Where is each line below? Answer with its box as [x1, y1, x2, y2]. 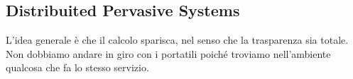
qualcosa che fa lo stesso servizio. [6, 60, 149, 75]
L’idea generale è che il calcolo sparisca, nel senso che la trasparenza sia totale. [6, 32, 349, 47]
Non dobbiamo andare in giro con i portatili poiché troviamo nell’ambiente [6, 46, 331, 61]
